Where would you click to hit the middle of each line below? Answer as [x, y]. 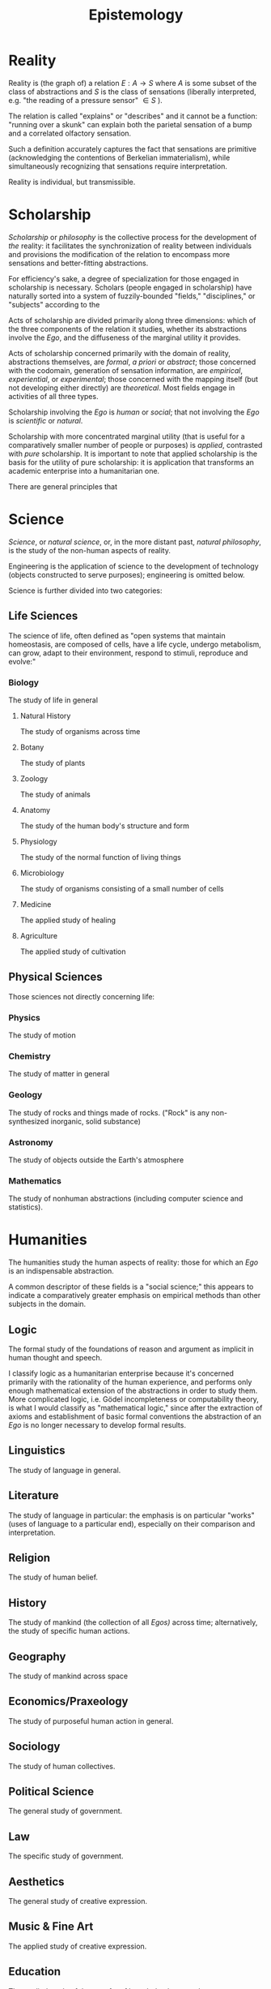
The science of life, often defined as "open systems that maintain [117, 635]
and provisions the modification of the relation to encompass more [119, 254]
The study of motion [42, 1035]
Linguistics [37, 1451]
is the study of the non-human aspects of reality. [90, 550]
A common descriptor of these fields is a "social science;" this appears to [131, 1287]
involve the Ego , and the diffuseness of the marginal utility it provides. [125, 337]
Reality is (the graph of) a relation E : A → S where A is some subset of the [133, 83]
